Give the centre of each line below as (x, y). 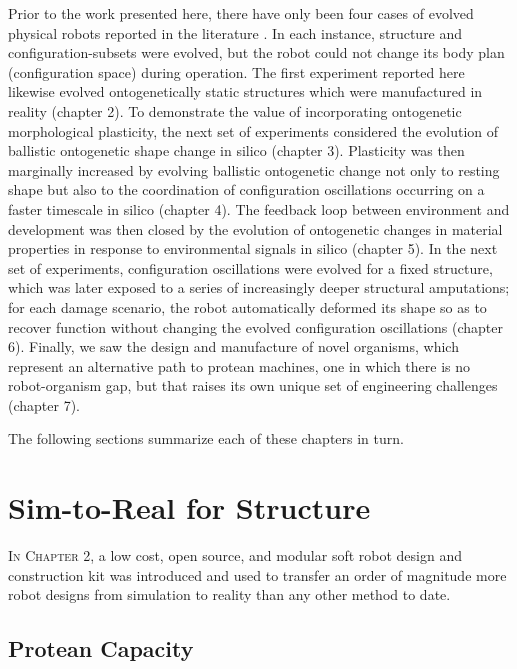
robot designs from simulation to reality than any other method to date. (229, 594)
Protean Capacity (101, 648)
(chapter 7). (44, 404)
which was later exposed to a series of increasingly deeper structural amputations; (259, 287)
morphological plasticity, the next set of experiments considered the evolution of (253, 130)
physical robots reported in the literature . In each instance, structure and (235, 32)
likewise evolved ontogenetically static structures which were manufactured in (245, 91)
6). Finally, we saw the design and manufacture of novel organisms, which (233, 346)
